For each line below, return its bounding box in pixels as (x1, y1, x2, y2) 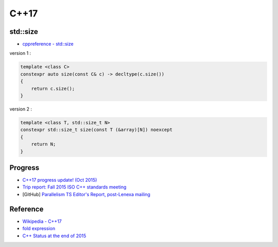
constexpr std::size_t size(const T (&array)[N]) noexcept (20, 127, 172, 133)
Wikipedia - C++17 (22, 218, 62, 224)
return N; (31, 141, 56, 147)
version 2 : (9, 106, 32, 112)
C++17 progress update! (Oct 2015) (22, 177, 97, 183)
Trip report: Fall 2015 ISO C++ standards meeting (22, 184, 127, 190)
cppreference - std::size (22, 41, 74, 47)
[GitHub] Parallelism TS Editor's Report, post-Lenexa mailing (22, 191, 150, 197)
